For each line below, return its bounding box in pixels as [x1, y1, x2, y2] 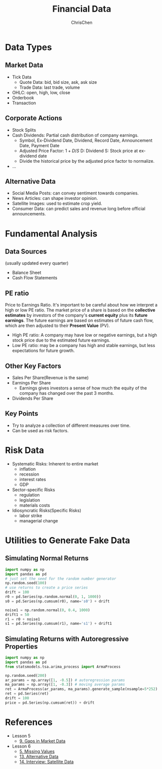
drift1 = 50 [5, 612, 29, 617]
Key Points [5, 409, 38, 418]
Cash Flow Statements [12, 275, 57, 281]
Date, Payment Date [19, 142, 60, 148]
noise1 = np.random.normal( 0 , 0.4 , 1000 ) [5, 608, 90, 613]
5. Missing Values [19, 748, 55, 754]
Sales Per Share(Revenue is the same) [12, 375, 89, 381]
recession [19, 471, 39, 477]
